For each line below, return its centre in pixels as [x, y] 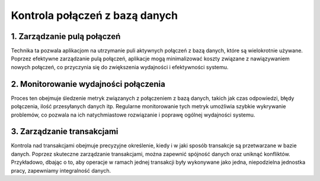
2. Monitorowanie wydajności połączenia [88, 84]
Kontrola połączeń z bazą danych [94, 15]
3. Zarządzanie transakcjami [65, 132]
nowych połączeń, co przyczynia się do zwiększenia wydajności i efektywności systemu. [120, 67]
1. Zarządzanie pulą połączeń [66, 36]
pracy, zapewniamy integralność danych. [61, 170]
